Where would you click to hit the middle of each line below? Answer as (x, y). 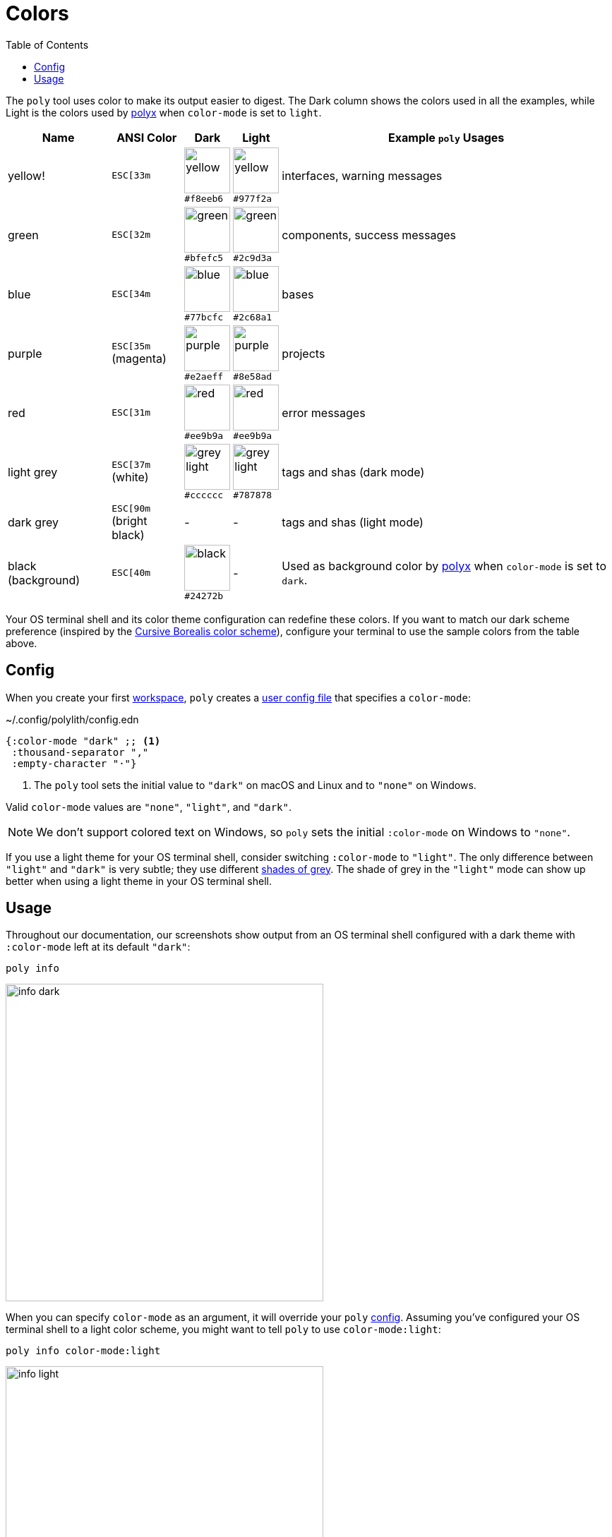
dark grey (33, 523)
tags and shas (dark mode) (353, 472)
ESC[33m (131, 176)
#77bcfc (204, 317)
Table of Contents (47, 44)
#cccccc (204, 495)
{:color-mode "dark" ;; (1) (83, 741)
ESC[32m (131, 235)
